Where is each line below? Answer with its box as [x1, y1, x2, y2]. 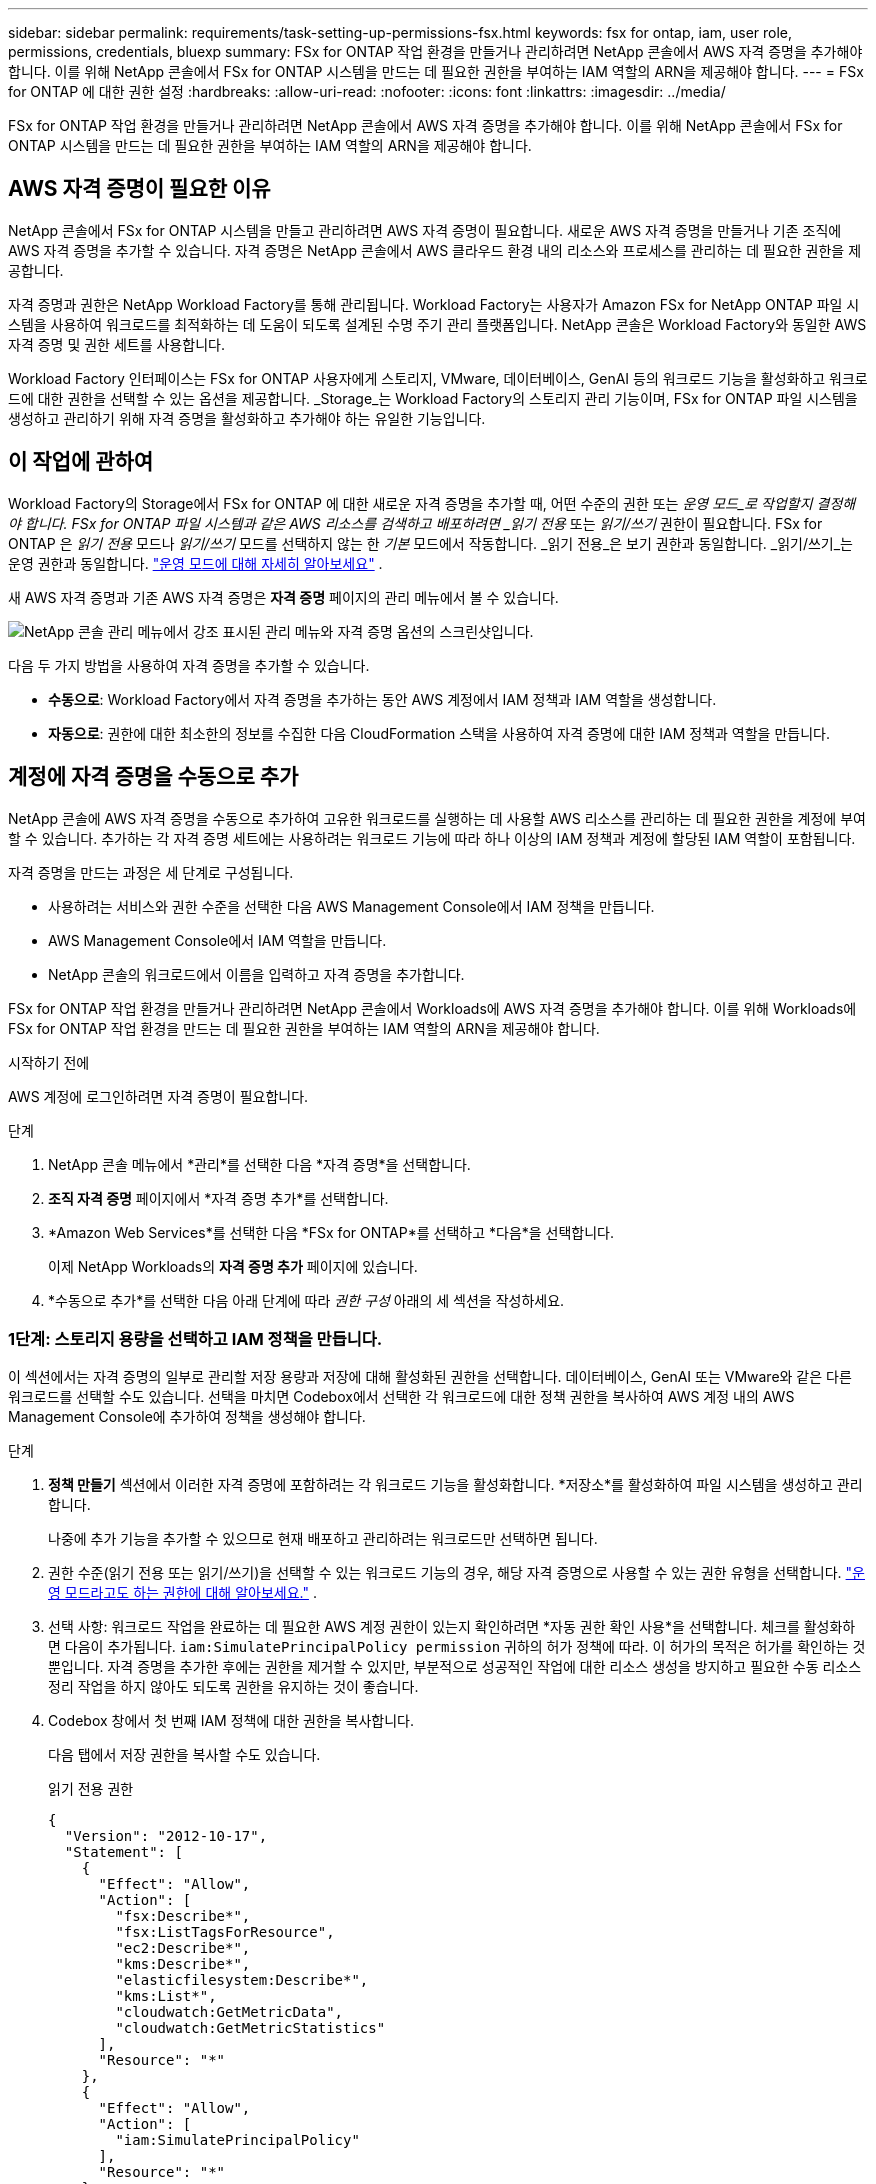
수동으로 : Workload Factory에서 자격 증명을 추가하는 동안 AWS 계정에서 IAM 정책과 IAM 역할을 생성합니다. [48, 690, 717, 708]
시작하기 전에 [8, 1053, 90, 1071]
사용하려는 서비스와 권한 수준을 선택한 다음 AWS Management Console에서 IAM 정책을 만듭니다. [48, 897, 655, 915]
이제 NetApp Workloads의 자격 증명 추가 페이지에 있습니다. [48, 1257, 418, 1275]
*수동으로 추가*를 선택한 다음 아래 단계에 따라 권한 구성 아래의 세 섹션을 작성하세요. [48, 1291, 565, 1309]
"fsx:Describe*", [115, 1908, 251, 1925]
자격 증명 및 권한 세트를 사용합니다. [8, 335, 225, 353]
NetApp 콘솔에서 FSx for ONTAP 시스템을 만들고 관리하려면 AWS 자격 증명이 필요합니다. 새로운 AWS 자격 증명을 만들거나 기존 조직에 [8, 221, 842, 239]
